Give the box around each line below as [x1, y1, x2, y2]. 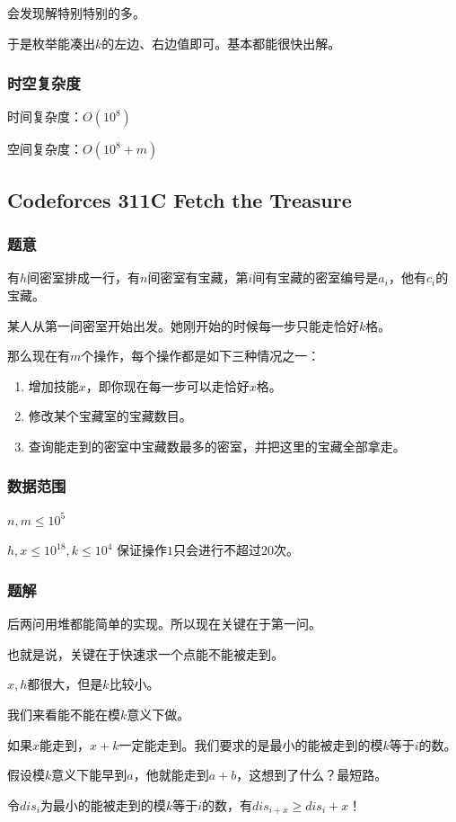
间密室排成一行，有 [27, 268, 141, 287]
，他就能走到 [133, 765, 209, 784]
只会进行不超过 [173, 541, 262, 559]
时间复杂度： [7, 107, 83, 126]
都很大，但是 [27, 675, 103, 693]
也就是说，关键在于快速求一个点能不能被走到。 [7, 644, 284, 663]
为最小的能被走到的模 [39, 795, 166, 814]
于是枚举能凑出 [7, 33, 95, 52]
